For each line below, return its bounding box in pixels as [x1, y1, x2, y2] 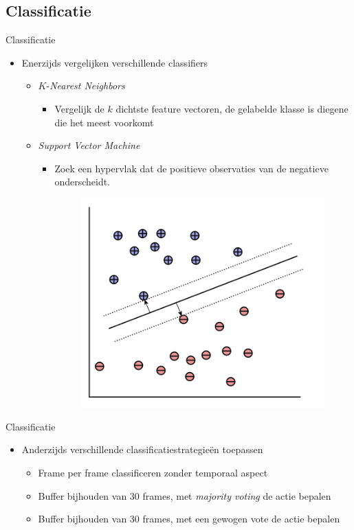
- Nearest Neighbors [46, 78, 125, 93]
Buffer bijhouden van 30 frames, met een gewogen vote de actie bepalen [38, 511, 340, 526]
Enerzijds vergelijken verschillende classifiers [21, 55, 208, 69]
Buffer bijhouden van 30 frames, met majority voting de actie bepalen [38, 488, 331, 503]
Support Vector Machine [38, 138, 140, 152]
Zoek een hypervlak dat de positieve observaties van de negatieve [54, 161, 329, 175]
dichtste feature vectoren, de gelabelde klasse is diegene [115, 101, 349, 115]
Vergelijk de [54, 101, 104, 115]
